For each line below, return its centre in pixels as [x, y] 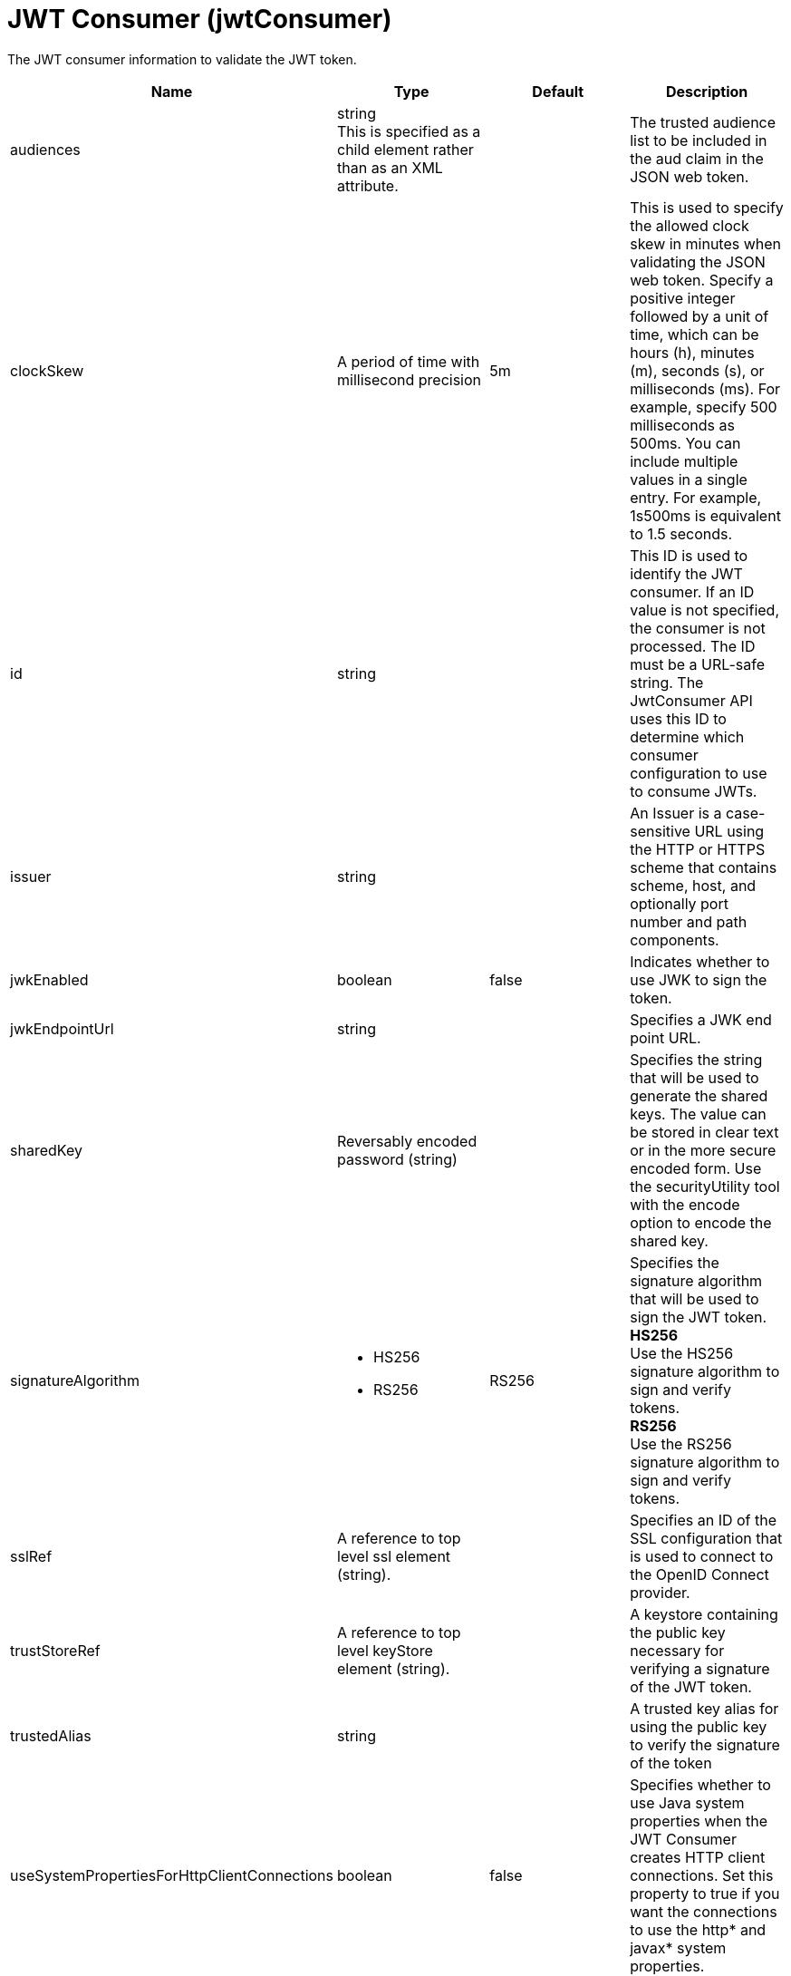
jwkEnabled [49, 979]
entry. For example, [696, 497]
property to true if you [705, 1893]
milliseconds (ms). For [705, 388]
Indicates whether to [700, 961]
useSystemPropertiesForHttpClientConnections [172, 1875]
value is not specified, [704, 610]
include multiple [684, 461]
